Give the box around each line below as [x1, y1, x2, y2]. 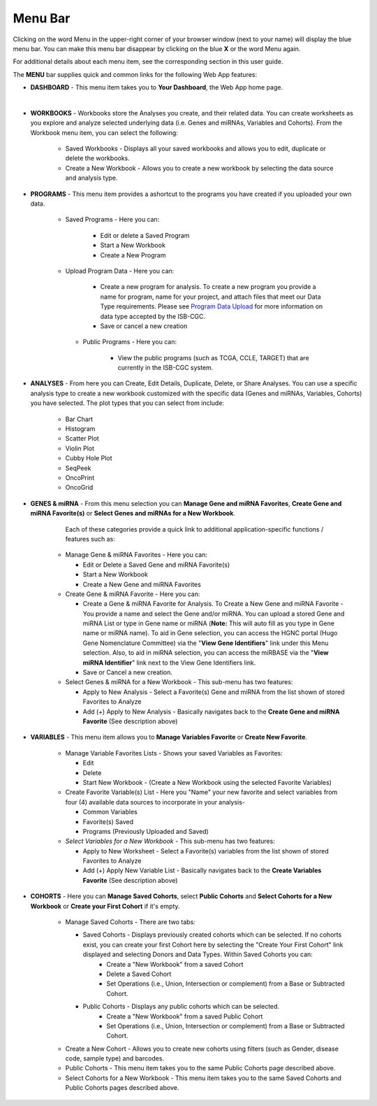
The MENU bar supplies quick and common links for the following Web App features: [13, 70, 258, 78]
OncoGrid [65, 483, 94, 492]
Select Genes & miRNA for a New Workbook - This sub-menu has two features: [65, 678, 293, 686]
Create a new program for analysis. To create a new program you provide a [100, 283, 317, 291]
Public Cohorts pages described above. [65, 1084, 179, 1092]
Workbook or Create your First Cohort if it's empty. [30, 902, 181, 910]
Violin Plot [65, 444, 94, 453]
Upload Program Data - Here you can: [65, 267, 175, 275]
